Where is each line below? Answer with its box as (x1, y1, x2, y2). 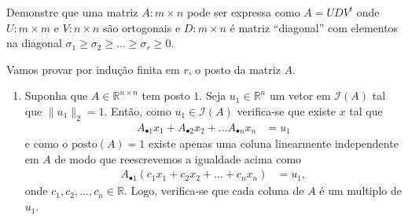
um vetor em (269, 87, 331, 104)
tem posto (142, 87, 190, 104)
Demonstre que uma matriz (6, 4, 138, 20)
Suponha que (24, 87, 88, 104)
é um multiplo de (319, 182, 402, 199)
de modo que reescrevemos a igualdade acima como (54, 150, 302, 167)
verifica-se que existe (237, 102, 336, 119)
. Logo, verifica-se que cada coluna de (123, 182, 304, 199)
